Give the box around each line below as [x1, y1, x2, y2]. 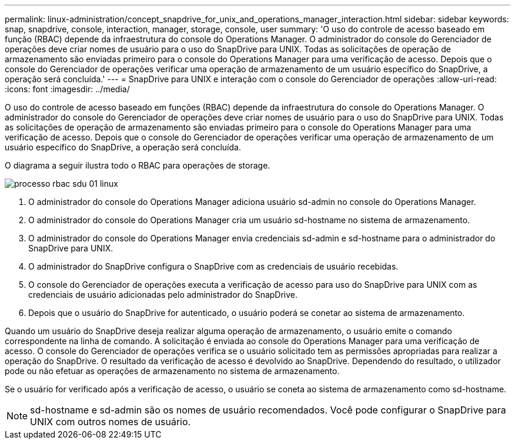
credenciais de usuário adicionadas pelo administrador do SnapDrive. [28, 290, 298, 300]
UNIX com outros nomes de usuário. [30, 416, 191, 428]
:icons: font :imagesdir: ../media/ [5, 84, 130, 94]
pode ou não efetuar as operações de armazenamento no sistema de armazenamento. [5, 366, 340, 376]
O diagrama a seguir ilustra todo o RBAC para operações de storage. [5, 160, 270, 170]
